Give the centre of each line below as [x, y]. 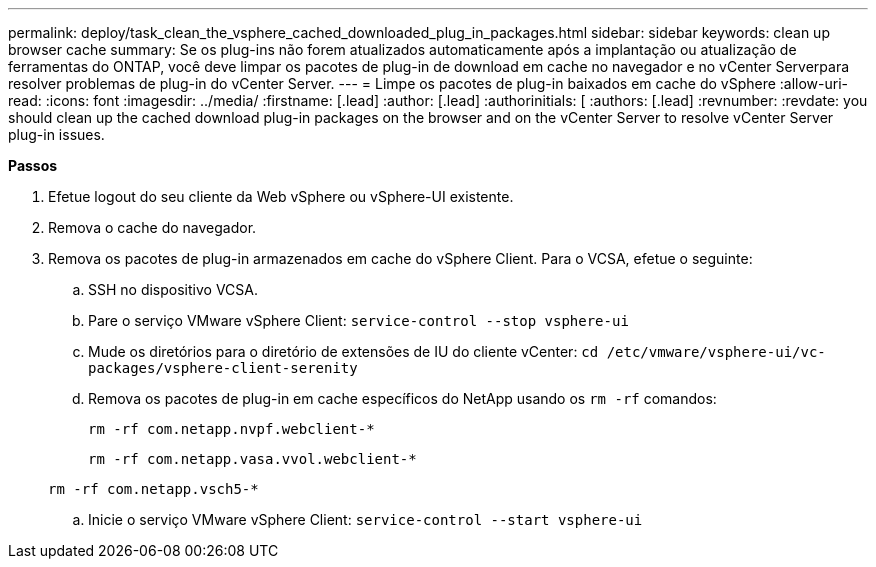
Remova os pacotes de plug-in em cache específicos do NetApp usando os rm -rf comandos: [402, 398]
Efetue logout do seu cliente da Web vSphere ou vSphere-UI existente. [281, 196]
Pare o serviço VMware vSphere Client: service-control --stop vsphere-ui [358, 320]
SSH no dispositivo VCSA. [173, 289]
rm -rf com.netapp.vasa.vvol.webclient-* [252, 459]
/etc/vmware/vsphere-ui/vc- [716, 352]
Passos [33, 165]
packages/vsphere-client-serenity [223, 368]
